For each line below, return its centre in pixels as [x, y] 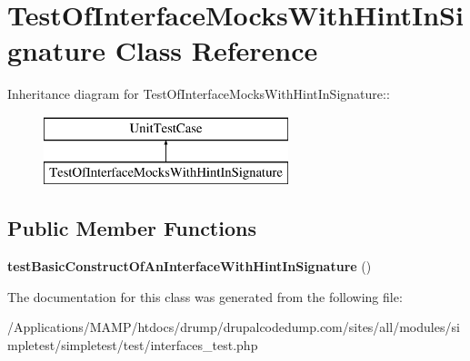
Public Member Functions [132, 228]
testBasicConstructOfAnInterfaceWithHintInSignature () [190, 266]
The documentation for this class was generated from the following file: [205, 296]
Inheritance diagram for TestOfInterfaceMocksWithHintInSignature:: [199, 94]
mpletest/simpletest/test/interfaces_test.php [133, 345]
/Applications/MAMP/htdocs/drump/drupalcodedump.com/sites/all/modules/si [234, 327]
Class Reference [216, 50]
